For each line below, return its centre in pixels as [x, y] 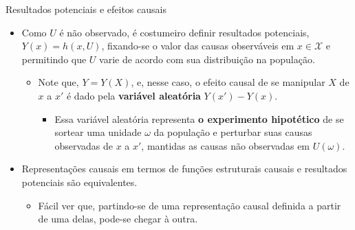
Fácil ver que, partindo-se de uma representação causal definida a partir [190, 205]
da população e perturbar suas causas [233, 132]
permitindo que [54, 59]
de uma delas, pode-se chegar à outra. [118, 219]
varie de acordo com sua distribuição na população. [207, 59]
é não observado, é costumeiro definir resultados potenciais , [184, 32]
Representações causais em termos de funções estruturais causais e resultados [184, 169]
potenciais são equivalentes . [79, 182]
